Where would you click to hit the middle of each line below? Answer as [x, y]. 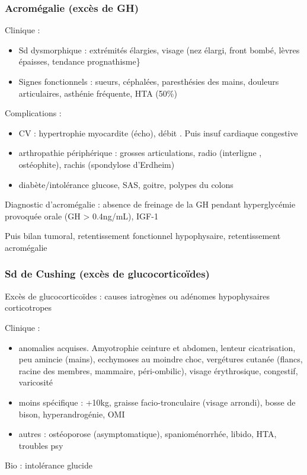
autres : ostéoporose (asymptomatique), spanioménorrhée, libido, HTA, [148, 434]
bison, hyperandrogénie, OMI [72, 414]
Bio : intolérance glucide [49, 465]
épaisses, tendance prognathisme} [79, 61]
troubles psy [41, 445]
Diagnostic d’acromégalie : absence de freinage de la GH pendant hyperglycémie [150, 204]
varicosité [36, 382]
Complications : [33, 113]
